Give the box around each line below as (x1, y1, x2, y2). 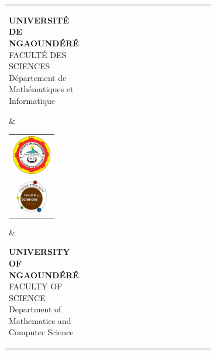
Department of (9, 303, 61, 315)
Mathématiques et (9, 83, 74, 95)
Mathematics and (9, 314, 71, 326)
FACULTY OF (9, 280, 63, 292)
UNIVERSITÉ (9, 14, 69, 26)
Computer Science (9, 326, 74, 338)
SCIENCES (9, 60, 50, 72)
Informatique (9, 94, 56, 106)
